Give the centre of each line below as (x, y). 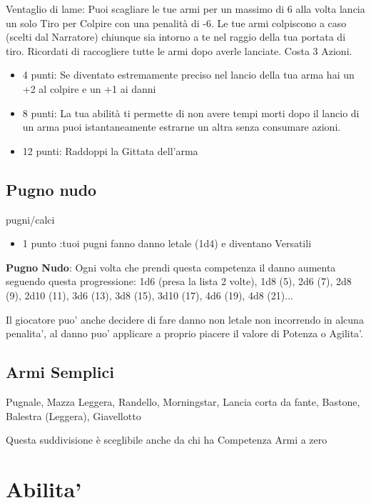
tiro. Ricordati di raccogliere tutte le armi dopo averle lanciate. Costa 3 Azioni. (179, 50)
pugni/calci (30, 219)
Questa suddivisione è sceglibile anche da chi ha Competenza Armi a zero (167, 440)
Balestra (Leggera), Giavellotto (73, 415)
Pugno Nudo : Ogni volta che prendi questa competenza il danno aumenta (171, 267)
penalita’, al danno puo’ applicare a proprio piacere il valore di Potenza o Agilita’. (184, 333)
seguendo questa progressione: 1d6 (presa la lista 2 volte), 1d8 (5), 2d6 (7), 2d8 (179, 281)
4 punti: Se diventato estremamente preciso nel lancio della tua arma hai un (188, 75)
